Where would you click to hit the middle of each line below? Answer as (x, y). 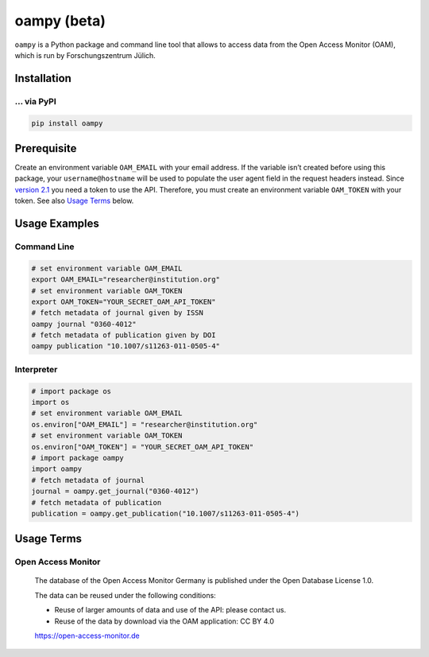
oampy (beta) (60, 21)
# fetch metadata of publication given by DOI (124, 335)
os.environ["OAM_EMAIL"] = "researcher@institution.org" (145, 424)
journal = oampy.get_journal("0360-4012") (115, 492)
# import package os (71, 391)
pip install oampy (67, 123)
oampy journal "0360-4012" (84, 324)
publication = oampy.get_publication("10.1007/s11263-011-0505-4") (166, 513)
